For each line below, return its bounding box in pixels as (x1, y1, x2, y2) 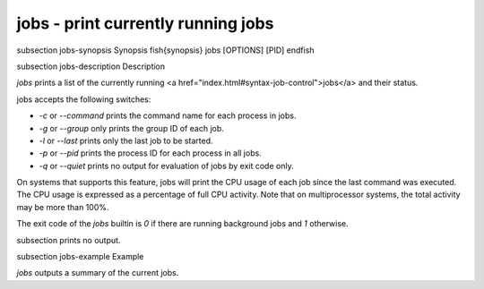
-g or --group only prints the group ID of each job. (39, 123, 224, 133)
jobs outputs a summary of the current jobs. (16, 268, 179, 278)
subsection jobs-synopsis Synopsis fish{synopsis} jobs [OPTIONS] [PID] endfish (16, 45, 315, 55)
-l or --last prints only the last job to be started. (39, 135, 214, 146)
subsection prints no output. (16, 234, 121, 245)
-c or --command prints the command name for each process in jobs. (39, 110, 297, 121)
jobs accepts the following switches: (16, 94, 151, 105)
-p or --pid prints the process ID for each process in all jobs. (39, 148, 262, 158)
